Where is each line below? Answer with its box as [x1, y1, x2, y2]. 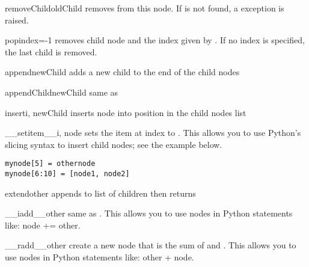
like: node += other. [5, 218, 81, 231]
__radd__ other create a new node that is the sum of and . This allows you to [5, 239, 296, 251]
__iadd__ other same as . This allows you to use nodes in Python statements [5, 207, 293, 219]
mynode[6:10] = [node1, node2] [5, 170, 130, 178]
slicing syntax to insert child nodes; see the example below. [5, 138, 222, 150]
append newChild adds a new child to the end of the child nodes [5, 66, 240, 78]
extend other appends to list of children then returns [5, 186, 196, 199]
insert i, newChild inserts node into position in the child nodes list [5, 106, 246, 118]
